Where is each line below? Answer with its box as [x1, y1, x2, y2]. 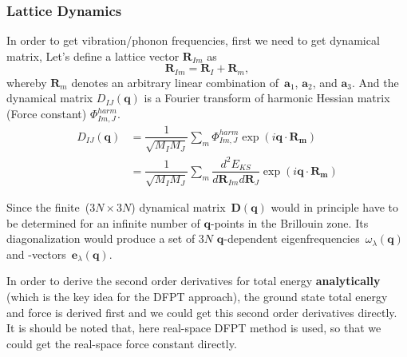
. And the [351, 73, 399, 90]
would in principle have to [271, 198, 399, 215]
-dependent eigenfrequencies [223, 230, 360, 247]
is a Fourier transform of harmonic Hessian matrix [144, 89, 390, 106]
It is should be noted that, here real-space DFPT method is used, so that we [6, 319, 381, 336]
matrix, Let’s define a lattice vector [6, 47, 180, 64]
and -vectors [6, 245, 66, 262]
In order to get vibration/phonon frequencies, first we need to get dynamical [6, 32, 380, 49]
